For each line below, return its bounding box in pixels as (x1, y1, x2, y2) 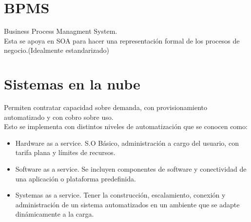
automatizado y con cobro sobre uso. (4, 111, 114, 122)
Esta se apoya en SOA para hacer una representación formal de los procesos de (4, 35, 240, 45)
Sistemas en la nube (4, 74, 140, 94)
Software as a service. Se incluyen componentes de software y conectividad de (15, 164, 247, 174)
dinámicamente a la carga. (15, 209, 94, 219)
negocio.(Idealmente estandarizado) (4, 45, 109, 55)
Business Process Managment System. (4, 26, 117, 36)
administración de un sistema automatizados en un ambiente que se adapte (15, 199, 240, 209)
